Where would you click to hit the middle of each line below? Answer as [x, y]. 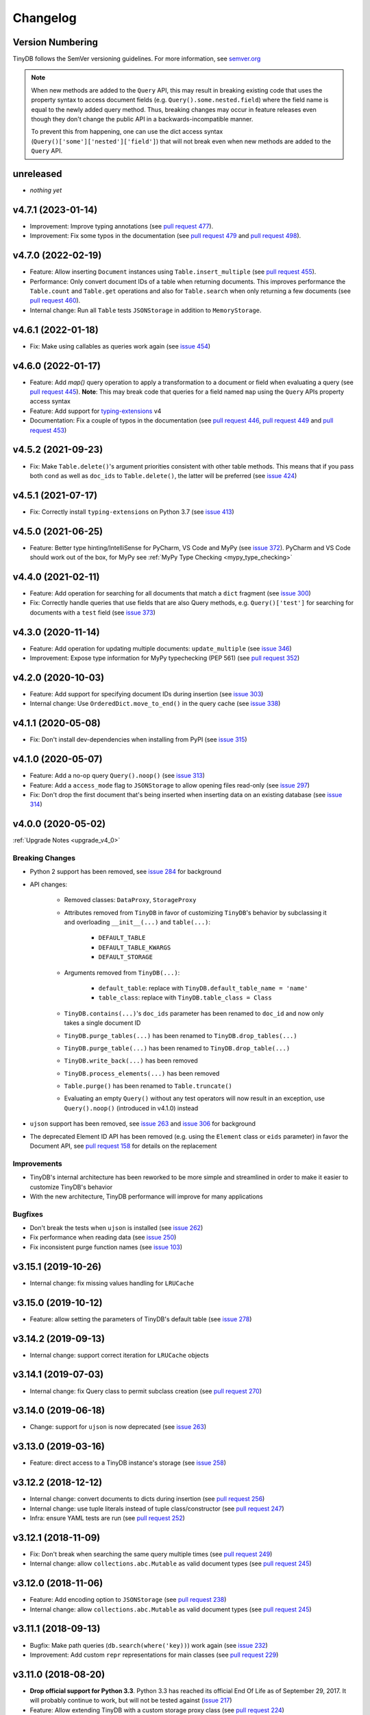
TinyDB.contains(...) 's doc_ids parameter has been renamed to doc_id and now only [194, 1013]
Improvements [37, 1163]
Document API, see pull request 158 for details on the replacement [123, 1146]
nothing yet [46, 190]
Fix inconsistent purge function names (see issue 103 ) [106, 1247]
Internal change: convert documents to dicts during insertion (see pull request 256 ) [147, 1499]
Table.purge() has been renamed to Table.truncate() [148, 1086]
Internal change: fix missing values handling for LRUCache [112, 1283]
